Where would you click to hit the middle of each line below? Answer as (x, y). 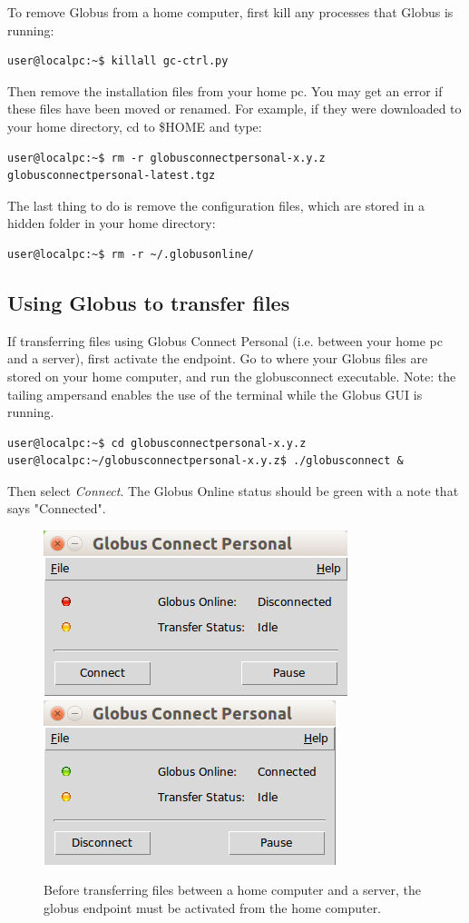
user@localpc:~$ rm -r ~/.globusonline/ (131, 254)
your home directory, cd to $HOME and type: (135, 126)
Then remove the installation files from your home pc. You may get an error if (225, 90)
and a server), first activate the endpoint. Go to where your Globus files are (218, 358)
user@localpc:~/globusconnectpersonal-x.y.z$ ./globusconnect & (205, 461)
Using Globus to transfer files (149, 302)
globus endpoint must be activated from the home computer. (213, 907)
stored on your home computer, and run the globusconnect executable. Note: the (232, 376)
